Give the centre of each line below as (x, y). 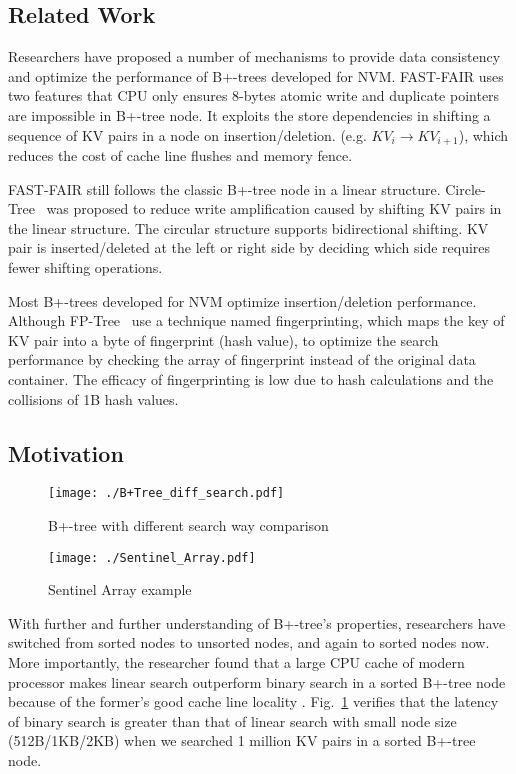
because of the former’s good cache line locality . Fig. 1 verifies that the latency (253, 701)
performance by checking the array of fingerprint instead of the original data (242, 359)
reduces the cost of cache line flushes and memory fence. (180, 155)
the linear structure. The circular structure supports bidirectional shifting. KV (248, 227)
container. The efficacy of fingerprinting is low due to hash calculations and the (251, 378)
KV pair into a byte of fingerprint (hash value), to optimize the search (223, 339)
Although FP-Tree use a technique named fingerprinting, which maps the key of (256, 320)
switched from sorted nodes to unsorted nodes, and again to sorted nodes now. (249, 642)
